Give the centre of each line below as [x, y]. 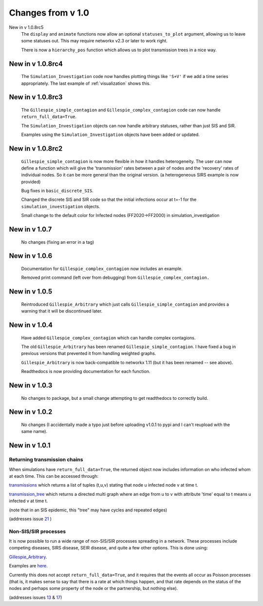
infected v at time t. [28, 501]
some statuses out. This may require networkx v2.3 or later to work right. [94, 41]
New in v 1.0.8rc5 [26, 27]
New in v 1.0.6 [31, 256]
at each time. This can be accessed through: [54, 476]
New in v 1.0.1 [30, 445]
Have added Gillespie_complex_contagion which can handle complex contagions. [108, 338]
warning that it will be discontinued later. [62, 311]
